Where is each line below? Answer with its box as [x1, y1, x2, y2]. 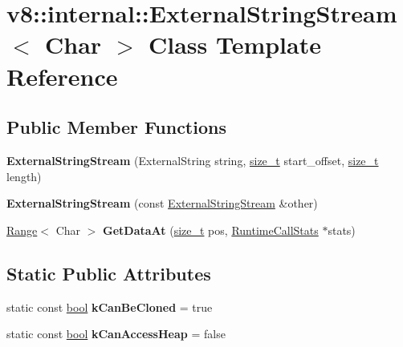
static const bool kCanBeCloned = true [6, 298, 213, 315]
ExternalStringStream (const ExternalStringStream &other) [6, 195, 318, 212]
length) [6, 167, 42, 184]
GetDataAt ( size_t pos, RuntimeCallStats [103, 221, 319, 238]
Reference [6, 59, 118, 92]
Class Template [148, 28, 321, 61]
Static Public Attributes [6, 260, 211, 285]
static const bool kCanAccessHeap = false [6, 325, 226, 342]
